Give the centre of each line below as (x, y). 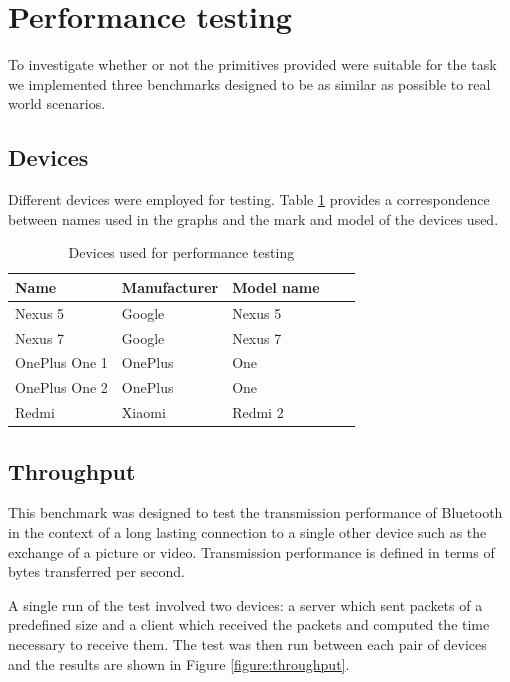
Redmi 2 (258, 412)
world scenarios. (57, 103)
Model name (276, 286)
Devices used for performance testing (181, 252)
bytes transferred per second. (96, 571)
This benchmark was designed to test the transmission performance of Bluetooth (255, 512)
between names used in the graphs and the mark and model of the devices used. (253, 218)
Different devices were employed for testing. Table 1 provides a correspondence (249, 199)
